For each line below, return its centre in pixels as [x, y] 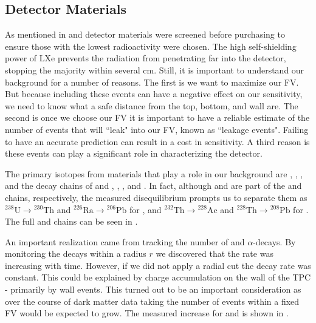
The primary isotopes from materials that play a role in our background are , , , [154, 173]
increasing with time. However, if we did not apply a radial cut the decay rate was [158, 265]
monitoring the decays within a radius [76, 253]
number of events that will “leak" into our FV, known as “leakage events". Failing [157, 129]
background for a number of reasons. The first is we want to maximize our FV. [152, 82]
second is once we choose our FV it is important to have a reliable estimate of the [157, 117]
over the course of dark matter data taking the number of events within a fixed [152, 301]
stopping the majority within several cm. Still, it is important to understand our [155, 70]
